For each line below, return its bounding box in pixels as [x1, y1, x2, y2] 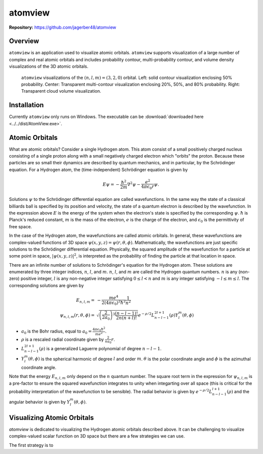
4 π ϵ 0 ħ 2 [93, 326, 106, 333]
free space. [9, 223, 32, 229]
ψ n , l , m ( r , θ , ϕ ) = [60, 312, 95, 319]
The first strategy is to [9, 442, 54, 448]
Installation [9, 101, 44, 109]
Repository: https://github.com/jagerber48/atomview [9, 24, 116, 30]
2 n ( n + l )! [116, 315, 137, 320]
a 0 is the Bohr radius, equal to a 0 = [21, 328, 92, 335]
